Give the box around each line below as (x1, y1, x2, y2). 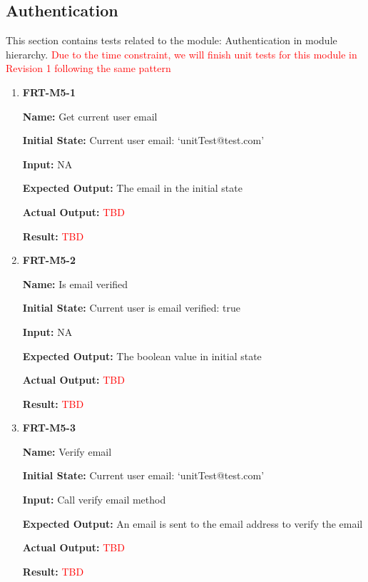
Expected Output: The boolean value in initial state (22, 348, 262, 363)
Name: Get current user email (22, 108, 158, 123)
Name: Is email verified (22, 276, 128, 291)
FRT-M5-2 (22, 252, 76, 267)
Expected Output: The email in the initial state (22, 180, 242, 195)
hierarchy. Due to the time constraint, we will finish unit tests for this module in (6, 46, 357, 61)
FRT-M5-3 (22, 420, 76, 435)
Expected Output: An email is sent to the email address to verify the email (22, 516, 363, 531)
